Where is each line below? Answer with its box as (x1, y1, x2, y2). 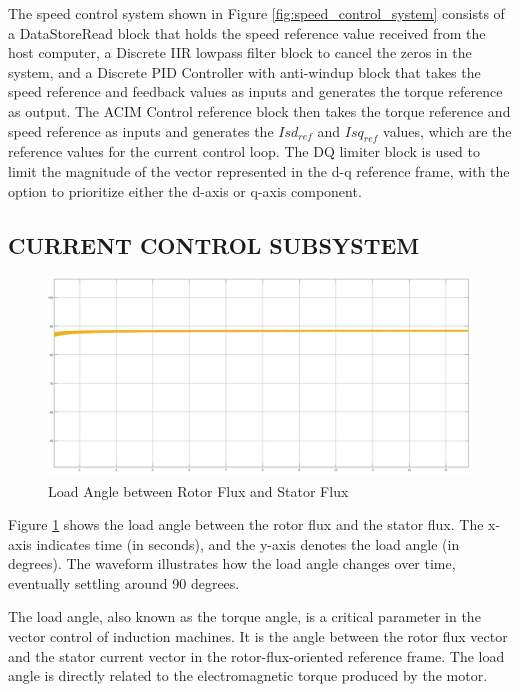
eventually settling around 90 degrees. (8, 572, 240, 593)
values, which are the (383, 120, 512, 141)
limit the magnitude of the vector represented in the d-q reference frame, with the (8, 160, 510, 181)
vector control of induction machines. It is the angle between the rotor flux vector (8, 626, 508, 647)
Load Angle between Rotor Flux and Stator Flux (48, 480, 349, 501)
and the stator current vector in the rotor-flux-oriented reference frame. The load (8, 645, 505, 666)
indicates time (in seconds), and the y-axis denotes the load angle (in (36, 533, 460, 554)
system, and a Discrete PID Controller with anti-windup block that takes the (8, 61, 481, 82)
